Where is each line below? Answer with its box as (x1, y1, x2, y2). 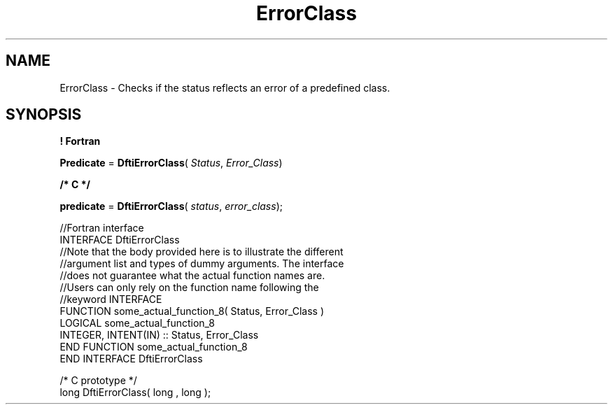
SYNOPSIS (6, 106, 82, 124)
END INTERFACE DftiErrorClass (59, 353, 203, 365)
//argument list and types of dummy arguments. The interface (59, 257, 344, 270)
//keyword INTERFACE (59, 293, 162, 306)
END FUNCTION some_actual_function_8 (59, 341, 248, 353)
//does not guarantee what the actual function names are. (59, 269, 325, 282)
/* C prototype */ (59, 374, 137, 387)
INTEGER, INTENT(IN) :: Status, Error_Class (59, 329, 259, 341)
